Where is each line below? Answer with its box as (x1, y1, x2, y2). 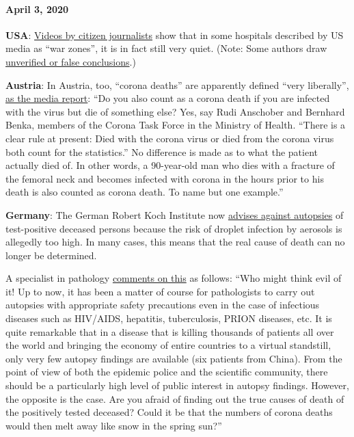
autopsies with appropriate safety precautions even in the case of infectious (5, 297, 320, 312)
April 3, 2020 (5, 1, 69, 16)
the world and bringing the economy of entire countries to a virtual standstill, (5, 338, 331, 352)
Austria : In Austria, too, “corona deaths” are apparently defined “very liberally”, (5, 77, 349, 92)
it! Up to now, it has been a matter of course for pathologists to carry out (5, 284, 315, 298)
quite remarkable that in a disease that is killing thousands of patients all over (5, 324, 334, 339)
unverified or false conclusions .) (5, 54, 136, 68)
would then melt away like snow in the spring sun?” (5, 418, 222, 432)
